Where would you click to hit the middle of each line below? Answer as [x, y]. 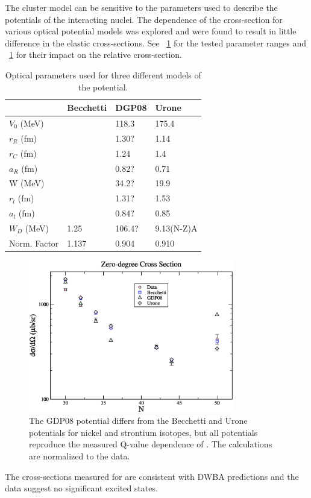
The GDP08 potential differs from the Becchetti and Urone [138, 421]
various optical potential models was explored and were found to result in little [151, 31]
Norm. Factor [34, 243]
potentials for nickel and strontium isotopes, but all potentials [143, 432]
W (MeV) [27, 183]
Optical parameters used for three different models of [103, 74]
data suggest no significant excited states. [81, 488]
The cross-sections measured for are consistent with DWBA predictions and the [152, 476]
